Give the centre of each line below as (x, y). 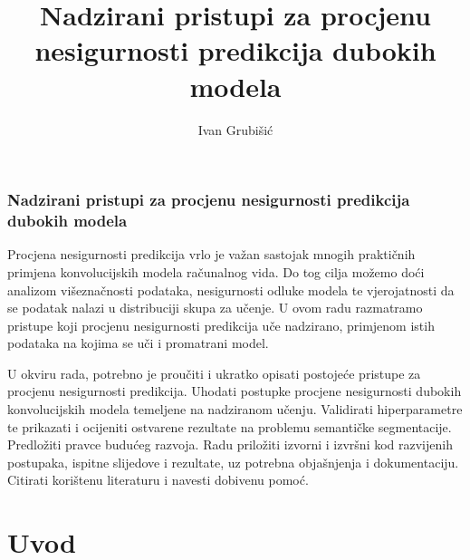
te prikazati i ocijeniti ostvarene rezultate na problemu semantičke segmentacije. (230, 426)
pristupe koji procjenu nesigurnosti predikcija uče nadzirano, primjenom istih (221, 325)
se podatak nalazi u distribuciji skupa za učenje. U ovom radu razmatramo (215, 308)
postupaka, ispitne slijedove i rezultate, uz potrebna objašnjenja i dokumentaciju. (233, 462)
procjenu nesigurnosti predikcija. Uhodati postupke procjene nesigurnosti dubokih (235, 391)
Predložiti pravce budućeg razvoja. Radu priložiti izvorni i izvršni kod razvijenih (230, 444)
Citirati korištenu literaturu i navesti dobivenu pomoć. (158, 480)
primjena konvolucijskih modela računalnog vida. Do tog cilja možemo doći (216, 271)
